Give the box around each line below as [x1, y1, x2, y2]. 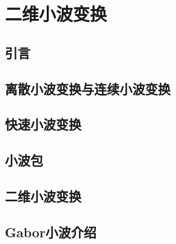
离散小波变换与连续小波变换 [5, 79, 171, 98]
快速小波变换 [5, 115, 81, 134]
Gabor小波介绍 [5, 222, 96, 241]
